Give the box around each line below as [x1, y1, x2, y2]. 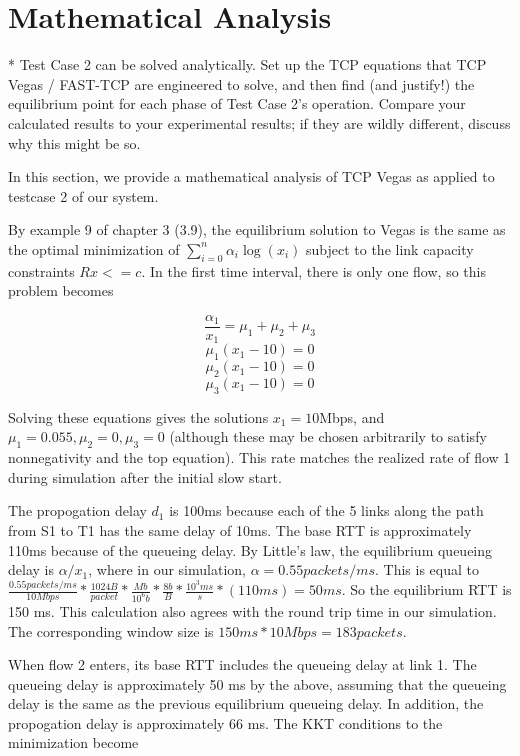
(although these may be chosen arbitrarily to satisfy [169, 426, 487, 447]
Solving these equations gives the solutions [8, 406, 269, 427]
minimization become [8, 732, 139, 753]
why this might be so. [8, 132, 141, 153]
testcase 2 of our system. [8, 185, 159, 206]
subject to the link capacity [305, 238, 474, 259]
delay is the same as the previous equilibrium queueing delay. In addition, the [8, 693, 484, 714]
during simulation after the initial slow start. [8, 466, 282, 487]
